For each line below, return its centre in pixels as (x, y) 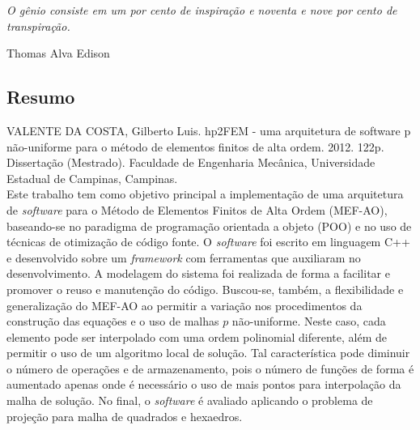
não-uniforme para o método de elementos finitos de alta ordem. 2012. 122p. (195, 146)
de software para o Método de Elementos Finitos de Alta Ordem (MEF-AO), (197, 209)
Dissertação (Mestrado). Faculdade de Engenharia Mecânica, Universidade (191, 162)
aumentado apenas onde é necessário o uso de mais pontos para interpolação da (204, 384)
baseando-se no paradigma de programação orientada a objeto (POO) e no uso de (209, 226)
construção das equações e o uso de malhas (113, 321)
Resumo (41, 97)
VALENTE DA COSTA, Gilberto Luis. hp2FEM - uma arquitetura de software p (209, 130)
